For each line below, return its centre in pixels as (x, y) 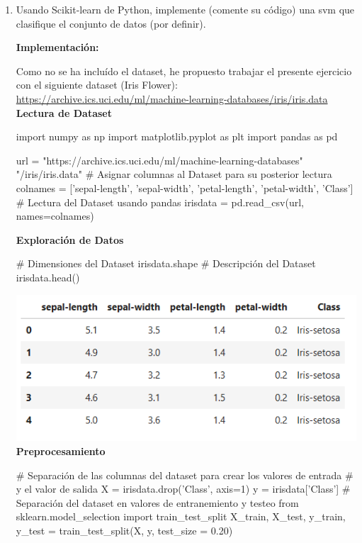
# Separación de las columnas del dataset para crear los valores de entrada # (185, 475)
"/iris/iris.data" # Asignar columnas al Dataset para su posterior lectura (174, 174)
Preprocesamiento (61, 450)
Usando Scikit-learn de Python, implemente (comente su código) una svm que (185, 9)
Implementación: (57, 47)
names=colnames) (55, 216)
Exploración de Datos (70, 239)
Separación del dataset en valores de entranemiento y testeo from (157, 502)
